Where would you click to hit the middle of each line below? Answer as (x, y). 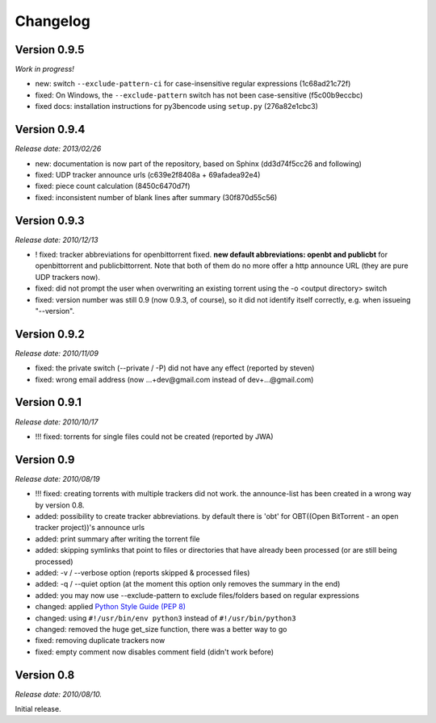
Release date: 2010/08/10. (59, 694)
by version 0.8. (60, 505)
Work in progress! (44, 69)
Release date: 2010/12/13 (57, 240)
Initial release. (38, 709)
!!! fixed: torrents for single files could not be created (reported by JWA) (154, 437)
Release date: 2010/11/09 (57, 353)
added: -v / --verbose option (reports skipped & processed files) (143, 572)
